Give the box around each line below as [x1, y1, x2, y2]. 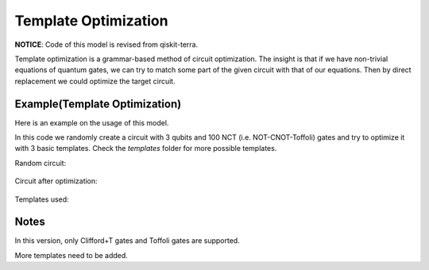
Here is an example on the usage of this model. [14, 118, 169, 127]
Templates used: [14, 195, 69, 204]
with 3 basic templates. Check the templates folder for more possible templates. [14, 144, 277, 153]
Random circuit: [14, 158, 67, 168]
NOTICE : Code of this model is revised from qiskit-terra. [14, 40, 199, 49]
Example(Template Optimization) [14, 97, 182, 110]
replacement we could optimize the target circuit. [14, 76, 176, 86]
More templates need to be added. [14, 250, 129, 260]
